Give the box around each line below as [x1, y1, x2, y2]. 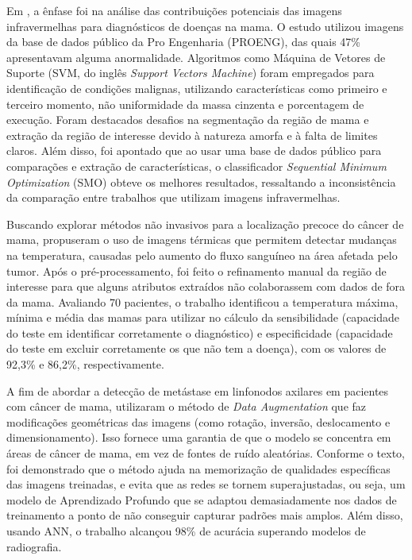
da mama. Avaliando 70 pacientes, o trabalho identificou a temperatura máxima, [6, 293, 399, 310]
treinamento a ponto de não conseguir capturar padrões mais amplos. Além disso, [6, 507, 403, 523]
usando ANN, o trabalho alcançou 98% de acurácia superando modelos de [6, 523, 366, 539]
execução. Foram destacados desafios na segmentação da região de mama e [6, 111, 369, 128]
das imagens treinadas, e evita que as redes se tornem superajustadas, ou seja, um [6, 476, 406, 492]
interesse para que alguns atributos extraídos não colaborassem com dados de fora [6, 278, 406, 295]
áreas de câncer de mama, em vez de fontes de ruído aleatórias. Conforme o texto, [6, 445, 406, 462]
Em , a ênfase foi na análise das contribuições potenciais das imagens [6, 2, 342, 18]
